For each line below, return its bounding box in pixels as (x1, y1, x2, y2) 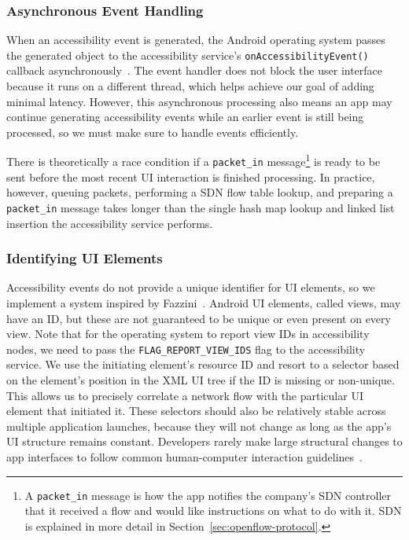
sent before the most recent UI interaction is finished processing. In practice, (6, 168, 375, 185)
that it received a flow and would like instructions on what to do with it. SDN (24, 502, 402, 519)
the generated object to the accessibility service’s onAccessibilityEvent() (6, 46, 369, 63)
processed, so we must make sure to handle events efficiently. (6, 123, 299, 140)
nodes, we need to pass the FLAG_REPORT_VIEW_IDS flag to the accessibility (6, 340, 366, 357)
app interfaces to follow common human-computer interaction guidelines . (6, 449, 363, 465)
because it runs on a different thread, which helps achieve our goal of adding (6, 78, 374, 94)
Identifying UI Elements (6, 248, 163, 268)
